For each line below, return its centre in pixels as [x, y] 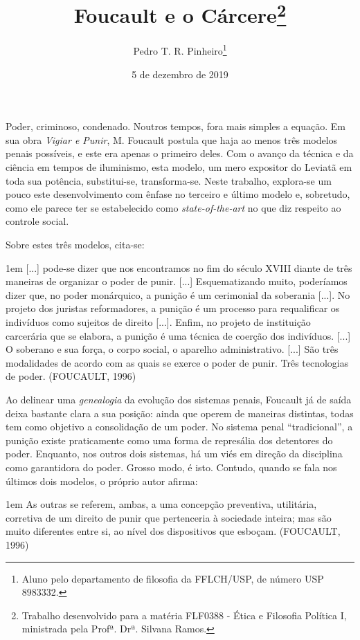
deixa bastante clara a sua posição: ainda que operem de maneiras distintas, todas [180, 413]
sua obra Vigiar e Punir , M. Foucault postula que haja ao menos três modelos [172, 139]
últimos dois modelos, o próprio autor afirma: [102, 481]
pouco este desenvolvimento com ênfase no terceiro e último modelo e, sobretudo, [178, 194]
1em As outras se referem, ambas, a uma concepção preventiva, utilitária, [161, 504]
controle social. [37, 221]
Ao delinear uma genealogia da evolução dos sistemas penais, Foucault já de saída [179, 399]
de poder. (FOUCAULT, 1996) [71, 376]
